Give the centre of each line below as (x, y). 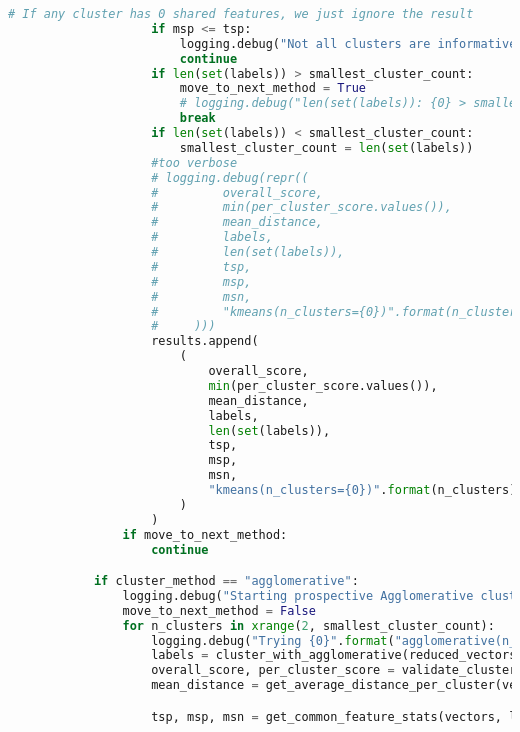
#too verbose (194, 162)
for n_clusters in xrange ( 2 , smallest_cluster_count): (308, 625)
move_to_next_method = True (272, 88)
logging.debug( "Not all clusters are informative (348, 43)
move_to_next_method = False (219, 610)
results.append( (205, 341)
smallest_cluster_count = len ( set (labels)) (326, 147)
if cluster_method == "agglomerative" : (226, 581)
